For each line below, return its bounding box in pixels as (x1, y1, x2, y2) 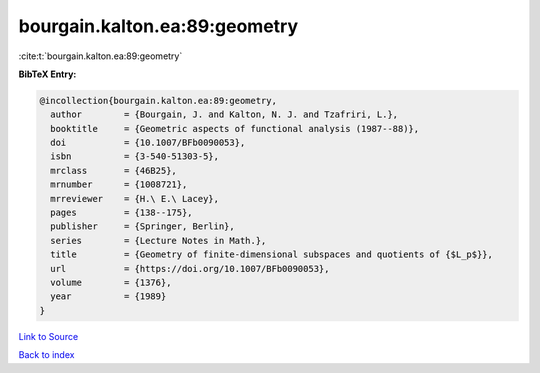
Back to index (18, 349, 75, 361)
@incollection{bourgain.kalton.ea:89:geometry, (39, 95, 277, 106)
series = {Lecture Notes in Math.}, (50, 235, 267, 246)
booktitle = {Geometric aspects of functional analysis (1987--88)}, (50, 123, 420, 134)
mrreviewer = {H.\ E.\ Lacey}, (50, 193, 220, 204)
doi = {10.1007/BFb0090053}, (50, 137, 246, 149)
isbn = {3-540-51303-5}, (50, 151, 220, 162)
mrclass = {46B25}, (50, 165, 177, 176)
